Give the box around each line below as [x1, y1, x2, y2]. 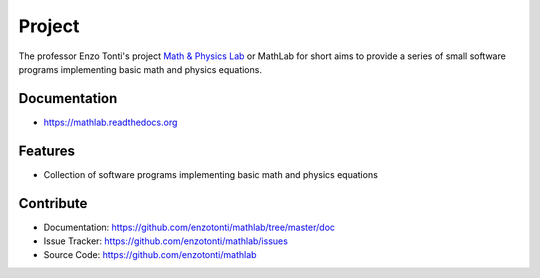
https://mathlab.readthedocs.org [43, 116, 178, 128]
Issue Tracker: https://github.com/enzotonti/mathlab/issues [43, 235, 289, 247]
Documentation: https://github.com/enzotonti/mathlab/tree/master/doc [43, 221, 335, 233]
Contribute [18, 195, 88, 212]
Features [18, 142, 75, 159]
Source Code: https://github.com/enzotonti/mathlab [43, 249, 257, 261]
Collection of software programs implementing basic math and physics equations [43, 168, 379, 180]
